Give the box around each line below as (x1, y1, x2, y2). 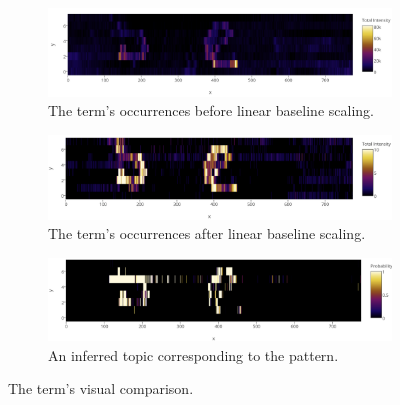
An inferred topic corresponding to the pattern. (48, 344, 339, 365)
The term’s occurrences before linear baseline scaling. (48, 100, 374, 121)
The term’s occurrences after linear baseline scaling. (48, 223, 366, 244)
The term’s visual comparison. (8, 378, 194, 399)
